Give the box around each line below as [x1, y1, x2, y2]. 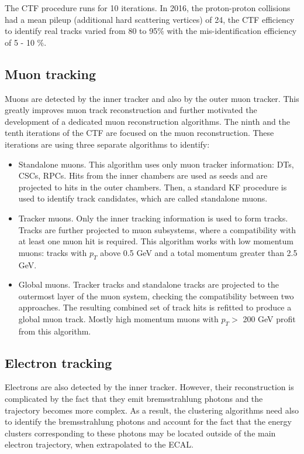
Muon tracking [5, 64, 96, 83]
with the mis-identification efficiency [167, 25, 297, 37]
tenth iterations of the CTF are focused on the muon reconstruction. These [5, 127, 274, 139]
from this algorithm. [18, 325, 91, 337]
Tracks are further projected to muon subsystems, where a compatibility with [18, 223, 296, 235]
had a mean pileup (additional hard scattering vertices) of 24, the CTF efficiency [5, 13, 295, 25]
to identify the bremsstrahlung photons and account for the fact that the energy [5, 415, 292, 428]
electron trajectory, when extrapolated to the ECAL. [5, 438, 194, 450]
